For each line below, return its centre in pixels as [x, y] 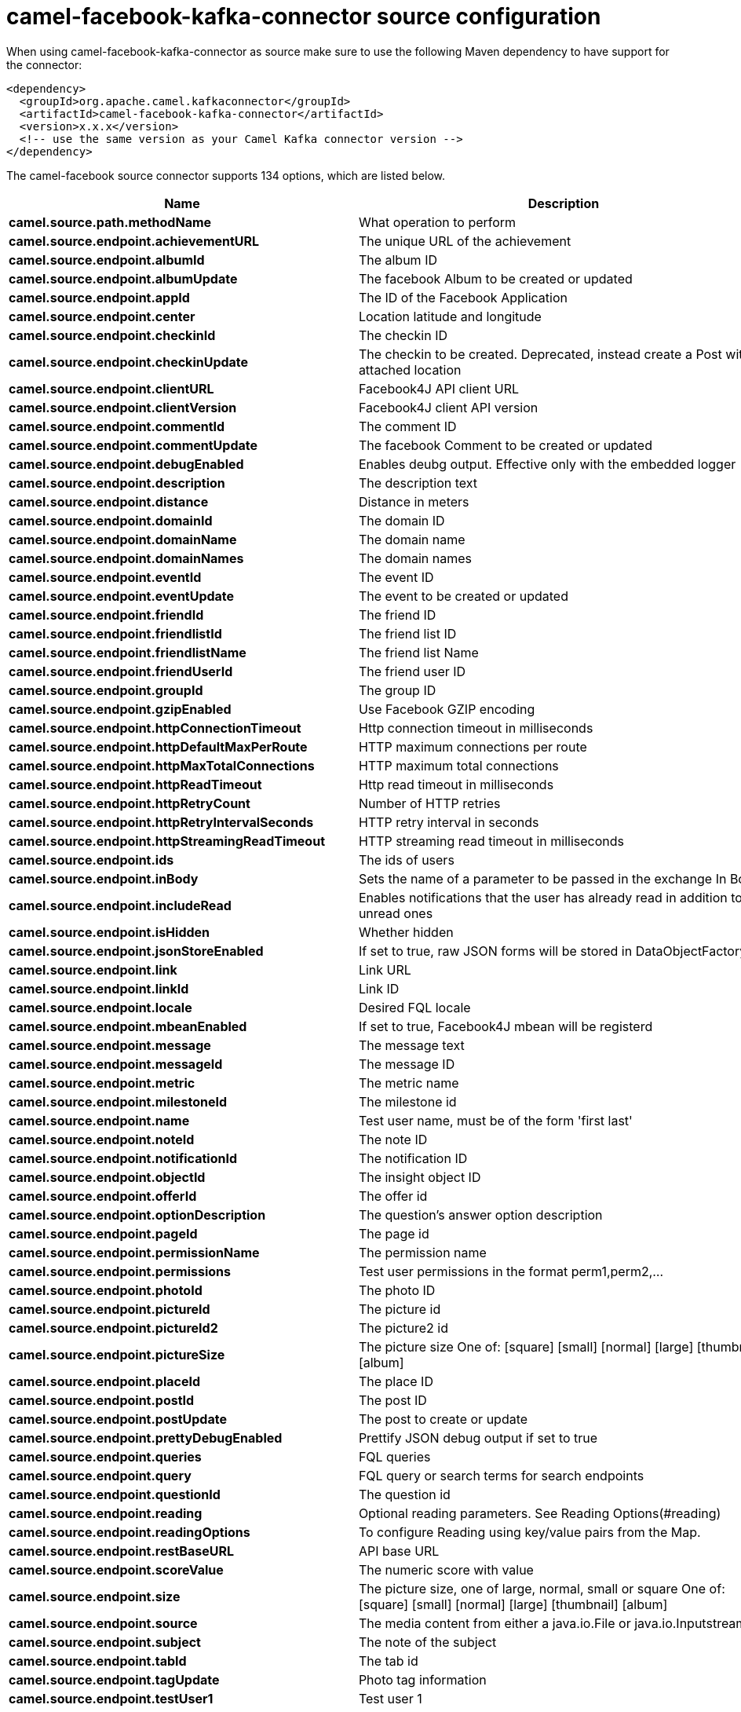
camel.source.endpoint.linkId [99, 988]
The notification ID [413, 1158]
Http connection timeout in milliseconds [476, 728]
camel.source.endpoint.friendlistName [128, 652]
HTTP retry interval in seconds [449, 822]
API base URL [399, 1551]
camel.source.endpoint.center [102, 316]
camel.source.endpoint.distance [109, 501]
